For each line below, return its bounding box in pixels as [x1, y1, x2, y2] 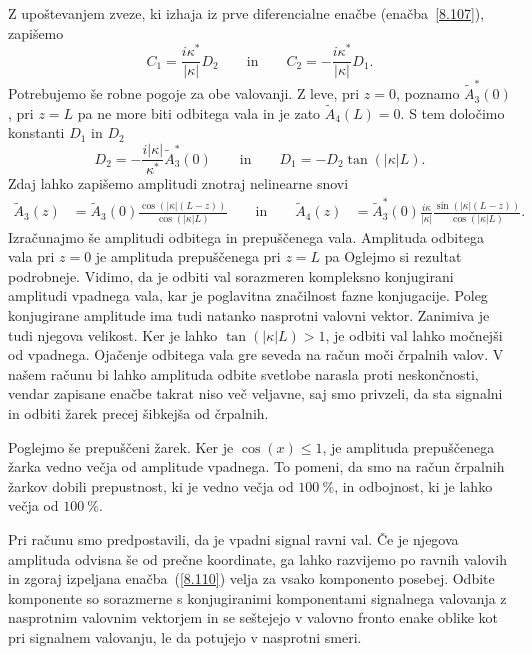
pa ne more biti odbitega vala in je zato [77, 102, 321, 123]
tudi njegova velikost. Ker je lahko [8, 324, 218, 345]
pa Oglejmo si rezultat [324, 246, 462, 267]
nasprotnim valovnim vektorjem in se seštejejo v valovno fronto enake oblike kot [8, 607, 499, 628]
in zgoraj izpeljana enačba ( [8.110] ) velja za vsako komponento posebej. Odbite [8, 568, 495, 589]
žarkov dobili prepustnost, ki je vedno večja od [8, 475, 294, 496]
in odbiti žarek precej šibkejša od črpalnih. [8, 402, 269, 423]
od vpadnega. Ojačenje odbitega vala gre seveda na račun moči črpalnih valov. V [8, 344, 504, 365]
